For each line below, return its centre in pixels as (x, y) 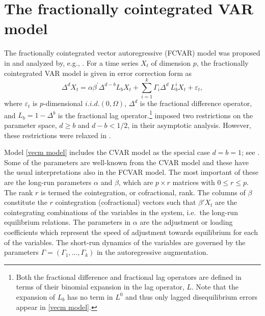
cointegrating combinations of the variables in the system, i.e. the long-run (121, 212)
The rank (19, 192)
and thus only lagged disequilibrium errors (192, 296)
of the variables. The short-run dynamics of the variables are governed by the (125, 242)
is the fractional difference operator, (196, 103)
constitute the (26, 202)
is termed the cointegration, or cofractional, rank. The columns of (143, 192)
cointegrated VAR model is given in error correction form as (98, 73)
